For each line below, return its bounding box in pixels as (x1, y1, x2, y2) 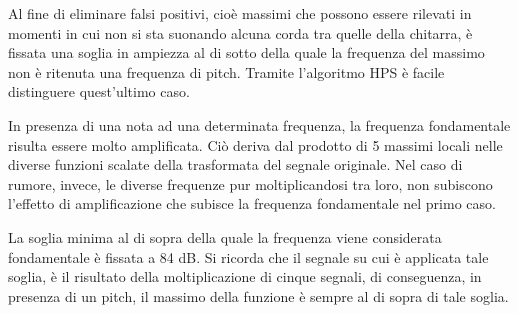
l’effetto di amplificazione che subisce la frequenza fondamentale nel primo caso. (8, 193, 496, 214)
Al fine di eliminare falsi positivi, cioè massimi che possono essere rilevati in (8, 3, 472, 23)
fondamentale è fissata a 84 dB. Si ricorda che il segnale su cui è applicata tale (8, 246, 489, 267)
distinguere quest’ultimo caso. (8, 81, 190, 102)
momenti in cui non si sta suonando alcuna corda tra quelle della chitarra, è (8, 22, 473, 43)
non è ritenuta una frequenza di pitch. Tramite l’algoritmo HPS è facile (8, 61, 445, 82)
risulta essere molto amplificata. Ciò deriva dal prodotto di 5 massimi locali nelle (8, 134, 503, 155)
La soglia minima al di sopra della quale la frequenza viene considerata (8, 226, 442, 247)
